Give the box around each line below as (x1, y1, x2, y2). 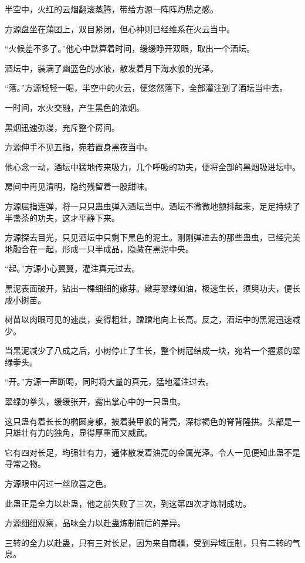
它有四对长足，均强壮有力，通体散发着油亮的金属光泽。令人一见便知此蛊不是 (5, 446, 300, 458)
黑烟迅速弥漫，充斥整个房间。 (5, 121, 120, 133)
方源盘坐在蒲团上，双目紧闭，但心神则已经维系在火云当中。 (5, 22, 235, 35)
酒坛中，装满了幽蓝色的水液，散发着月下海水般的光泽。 (5, 62, 218, 74)
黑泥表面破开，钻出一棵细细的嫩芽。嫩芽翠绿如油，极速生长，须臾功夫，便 (5, 281, 292, 294)
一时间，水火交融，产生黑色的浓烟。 (5, 101, 144, 113)
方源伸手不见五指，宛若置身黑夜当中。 (5, 141, 152, 153)
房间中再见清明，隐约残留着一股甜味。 (5, 180, 152, 192)
